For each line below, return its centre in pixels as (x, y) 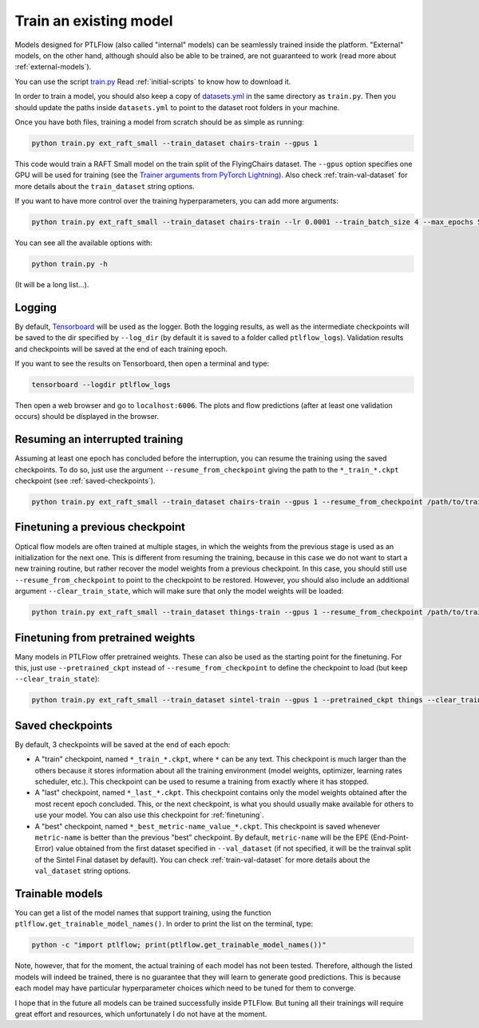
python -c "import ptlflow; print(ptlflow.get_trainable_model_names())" (179, 945)
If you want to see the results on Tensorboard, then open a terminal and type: (142, 364)
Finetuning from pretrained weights (105, 637)
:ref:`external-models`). (53, 67)
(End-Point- (390, 837)
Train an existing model (94, 21)
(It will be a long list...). (52, 284)
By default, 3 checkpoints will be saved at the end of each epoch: (123, 744)
